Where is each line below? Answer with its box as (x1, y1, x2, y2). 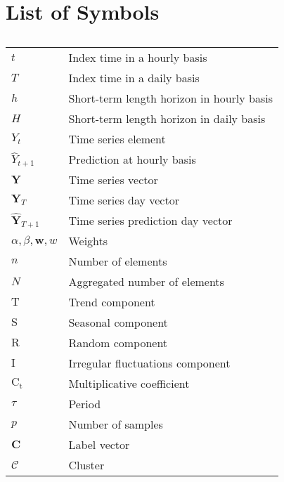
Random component (68, 334, 168, 351)
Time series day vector (68, 192, 179, 209)
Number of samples (68, 416, 163, 433)
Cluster (68, 457, 105, 474)
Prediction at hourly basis (68, 151, 196, 168)
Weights (68, 233, 108, 249)
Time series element (68, 131, 166, 148)
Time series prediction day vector (68, 212, 233, 229)
